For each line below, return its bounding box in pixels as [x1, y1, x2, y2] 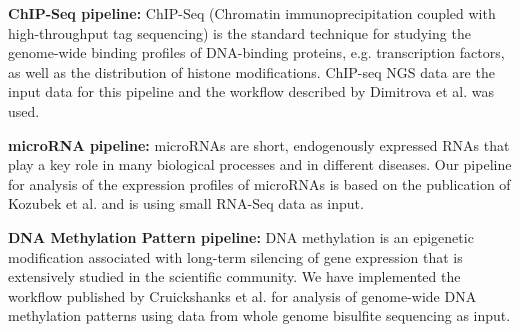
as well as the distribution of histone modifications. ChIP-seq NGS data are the [8, 61, 495, 82]
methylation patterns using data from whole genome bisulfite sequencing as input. [8, 305, 511, 326]
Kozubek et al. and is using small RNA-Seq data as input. [8, 193, 364, 214]
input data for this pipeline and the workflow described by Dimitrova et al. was [8, 81, 494, 102]
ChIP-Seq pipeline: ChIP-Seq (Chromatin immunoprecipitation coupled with [8, 3, 496, 23]
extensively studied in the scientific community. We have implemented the [8, 266, 461, 287]
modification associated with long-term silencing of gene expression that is [8, 246, 463, 267]
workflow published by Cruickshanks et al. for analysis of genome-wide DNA [8, 285, 477, 306]
